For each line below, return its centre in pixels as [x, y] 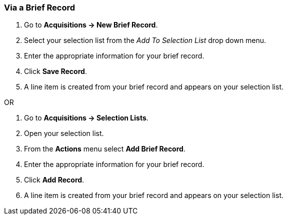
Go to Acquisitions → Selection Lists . [86, 118]
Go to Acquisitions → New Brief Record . [91, 25]
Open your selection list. [64, 133]
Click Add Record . [54, 180]
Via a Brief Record [40, 7]
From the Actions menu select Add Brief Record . [105, 149]
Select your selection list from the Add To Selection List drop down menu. [145, 40]
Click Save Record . [55, 71]
